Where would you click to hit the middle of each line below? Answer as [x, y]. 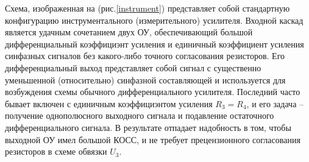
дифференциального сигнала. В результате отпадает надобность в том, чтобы [148, 127]
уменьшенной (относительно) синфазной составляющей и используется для [145, 79]
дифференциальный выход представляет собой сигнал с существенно [133, 67]
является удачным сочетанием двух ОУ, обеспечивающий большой [129, 32]
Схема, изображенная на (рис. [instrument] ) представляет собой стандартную [147, 8]
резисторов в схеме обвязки [56, 151]
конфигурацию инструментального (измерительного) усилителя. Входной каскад [154, 20]
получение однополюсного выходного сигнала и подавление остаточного [140, 115]
